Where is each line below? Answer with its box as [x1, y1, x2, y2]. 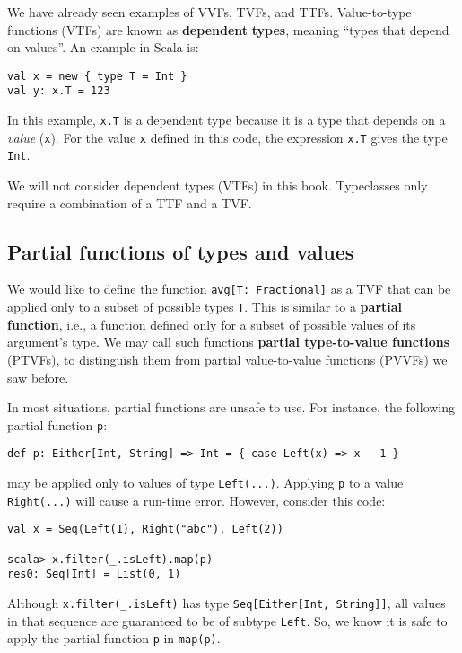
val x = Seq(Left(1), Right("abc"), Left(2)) [7, 523, 283, 536]
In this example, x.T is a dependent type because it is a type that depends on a [7, 110, 446, 129]
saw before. [7, 367, 69, 386]
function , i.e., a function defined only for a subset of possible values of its [7, 314, 416, 333]
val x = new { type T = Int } [7, 69, 187, 83]
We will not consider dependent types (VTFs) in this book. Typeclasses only [7, 176, 428, 195]
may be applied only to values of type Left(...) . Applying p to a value [7, 473, 404, 492]
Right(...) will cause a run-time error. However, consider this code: [7, 490, 386, 509]
